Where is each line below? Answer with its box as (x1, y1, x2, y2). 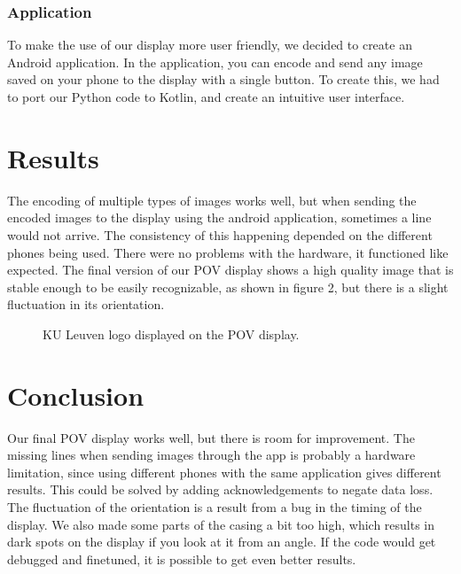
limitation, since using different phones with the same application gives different (7, 462, 441, 481)
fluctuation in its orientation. (7, 295, 165, 314)
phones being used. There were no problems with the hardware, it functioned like (7, 243, 449, 261)
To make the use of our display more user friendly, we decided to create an (7, 35, 412, 54)
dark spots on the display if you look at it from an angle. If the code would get (7, 532, 436, 551)
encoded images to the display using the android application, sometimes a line (7, 208, 432, 227)
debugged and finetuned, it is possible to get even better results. (7, 549, 356, 568)
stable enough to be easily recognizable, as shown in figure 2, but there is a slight (7, 277, 449, 296)
